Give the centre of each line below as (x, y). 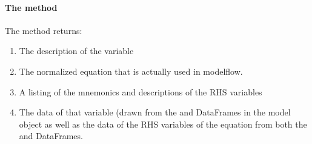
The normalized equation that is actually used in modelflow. (131, 71)
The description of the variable (76, 51)
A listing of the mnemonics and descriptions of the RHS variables (141, 91)
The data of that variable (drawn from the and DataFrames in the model (155, 112)
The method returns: (44, 30)
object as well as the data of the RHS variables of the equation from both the (163, 124)
